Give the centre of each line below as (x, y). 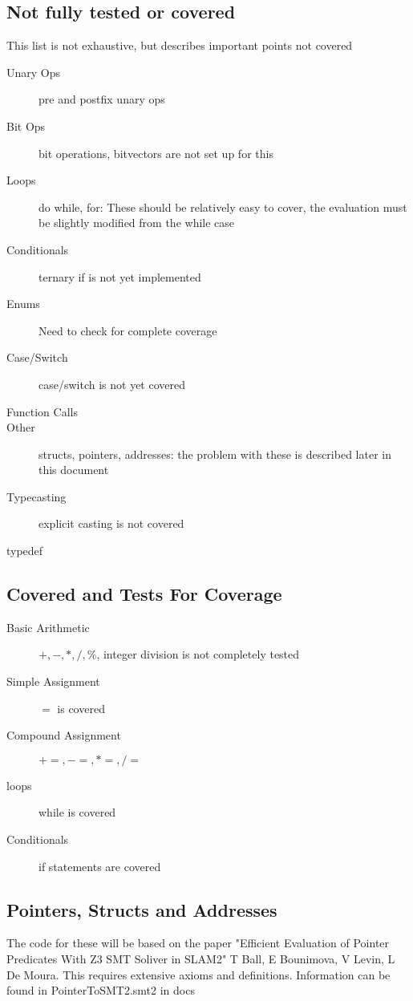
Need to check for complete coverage (128, 330)
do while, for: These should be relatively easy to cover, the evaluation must (223, 207)
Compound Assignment (64, 735)
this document (74, 470)
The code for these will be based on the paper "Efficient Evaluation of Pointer (198, 943)
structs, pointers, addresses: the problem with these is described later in (215, 454)
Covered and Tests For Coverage (144, 594)
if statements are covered (100, 866)
